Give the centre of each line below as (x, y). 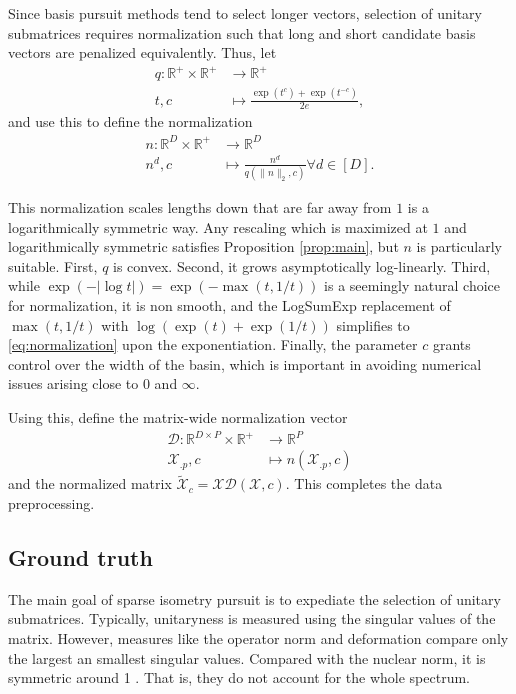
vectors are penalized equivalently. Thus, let (142, 52)
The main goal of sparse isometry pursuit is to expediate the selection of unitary (254, 598)
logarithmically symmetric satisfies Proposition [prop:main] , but (203, 246)
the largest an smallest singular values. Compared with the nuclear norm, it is (247, 657)
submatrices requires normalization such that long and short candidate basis (242, 32)
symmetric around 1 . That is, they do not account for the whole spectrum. (239, 677)
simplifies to (373, 324)
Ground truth (80, 556)
